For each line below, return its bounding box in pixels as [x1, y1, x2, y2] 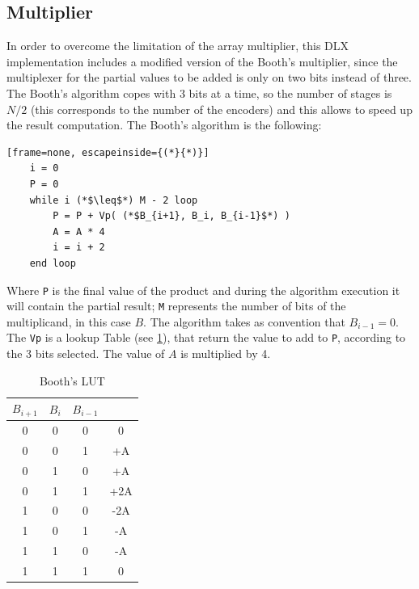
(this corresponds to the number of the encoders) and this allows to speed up [30, 100, 413, 117]
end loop [29, 257, 76, 269]
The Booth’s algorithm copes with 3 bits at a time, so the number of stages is [6, 84, 392, 101]
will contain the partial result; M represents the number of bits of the [6, 297, 346, 314]
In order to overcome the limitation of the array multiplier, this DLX [6, 37, 349, 54]
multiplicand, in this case [6, 313, 131, 330]
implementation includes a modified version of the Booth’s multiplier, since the [6, 53, 398, 69]
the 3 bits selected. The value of [6, 345, 165, 362]
